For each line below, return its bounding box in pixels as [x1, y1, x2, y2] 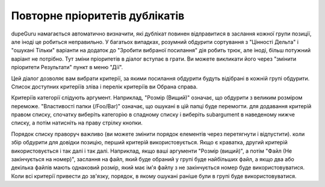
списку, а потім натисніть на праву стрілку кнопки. [11, 119, 143, 126]
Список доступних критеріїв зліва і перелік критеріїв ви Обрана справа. [11, 83, 198, 90]
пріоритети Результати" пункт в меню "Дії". [11, 64, 123, 71]
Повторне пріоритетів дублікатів [11, 9, 185, 22]
